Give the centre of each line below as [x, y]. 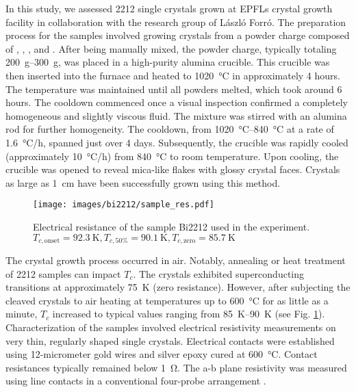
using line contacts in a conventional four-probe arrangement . [136, 381]
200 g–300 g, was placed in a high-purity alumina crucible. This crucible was [168, 62]
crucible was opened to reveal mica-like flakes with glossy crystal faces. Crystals [173, 169]
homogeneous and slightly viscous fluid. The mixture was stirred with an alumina [176, 115]
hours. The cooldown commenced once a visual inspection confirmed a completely [177, 102]
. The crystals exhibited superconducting [219, 273]
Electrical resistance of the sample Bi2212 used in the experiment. [171, 226]
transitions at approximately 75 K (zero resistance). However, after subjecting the [178, 287]
